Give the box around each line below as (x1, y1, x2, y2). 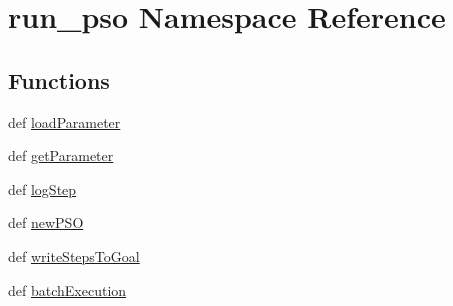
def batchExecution (8, 279, 127, 300)
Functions (8, 64, 110, 95)
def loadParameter (8, 111, 121, 132)
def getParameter (8, 145, 114, 166)
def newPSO (8, 212, 84, 233)
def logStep (8, 178, 77, 199)
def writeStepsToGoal (8, 245, 140, 266)
